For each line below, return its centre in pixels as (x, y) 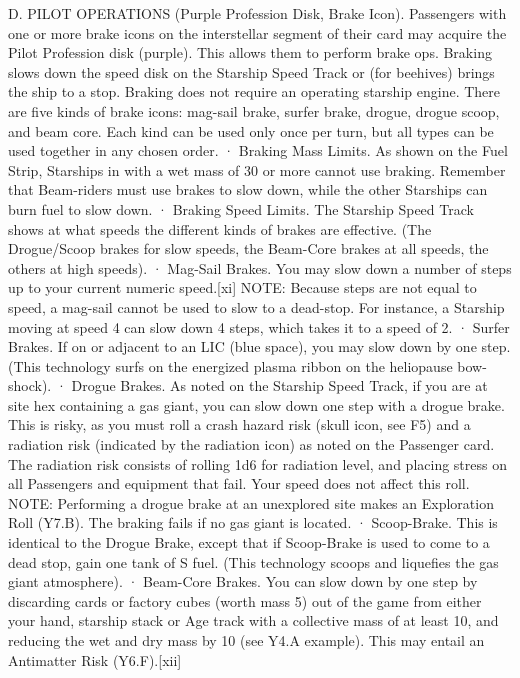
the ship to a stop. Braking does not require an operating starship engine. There (254, 91)
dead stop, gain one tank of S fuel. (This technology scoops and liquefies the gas (253, 561)
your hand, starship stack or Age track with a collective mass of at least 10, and (253, 620)
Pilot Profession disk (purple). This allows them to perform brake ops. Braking (250, 52)
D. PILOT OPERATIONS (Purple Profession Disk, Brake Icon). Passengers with (257, 13)
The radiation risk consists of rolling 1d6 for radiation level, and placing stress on (257, 463)
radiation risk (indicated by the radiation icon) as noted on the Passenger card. (251, 444)
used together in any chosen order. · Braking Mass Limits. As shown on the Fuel (258, 150)
